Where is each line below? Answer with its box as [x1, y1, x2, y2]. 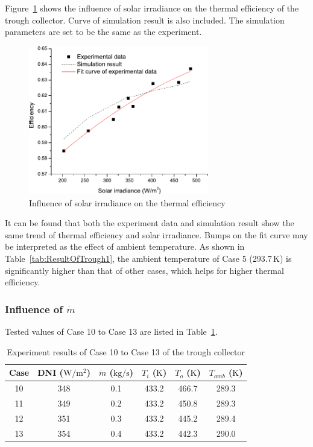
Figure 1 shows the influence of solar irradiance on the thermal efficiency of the [5, 2, 299, 14]
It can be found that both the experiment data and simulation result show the [5, 217, 294, 229]
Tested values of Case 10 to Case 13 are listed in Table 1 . [5, 325, 218, 338]
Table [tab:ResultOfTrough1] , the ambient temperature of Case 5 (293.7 [5, 252, 272, 265]
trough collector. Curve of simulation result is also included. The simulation [5, 13, 285, 26]
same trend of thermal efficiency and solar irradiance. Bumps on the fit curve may [5, 228, 308, 241]
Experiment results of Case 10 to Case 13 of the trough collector [7, 345, 245, 358]
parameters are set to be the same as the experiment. [5, 25, 202, 38]
